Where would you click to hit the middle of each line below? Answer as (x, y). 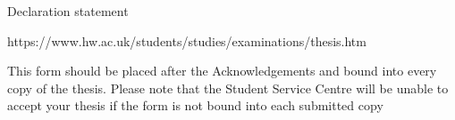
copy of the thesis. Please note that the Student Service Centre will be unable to (228, 88)
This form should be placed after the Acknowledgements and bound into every (222, 71)
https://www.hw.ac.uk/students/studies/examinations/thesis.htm (187, 40)
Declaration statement (68, 11)
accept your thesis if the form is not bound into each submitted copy (195, 105)
